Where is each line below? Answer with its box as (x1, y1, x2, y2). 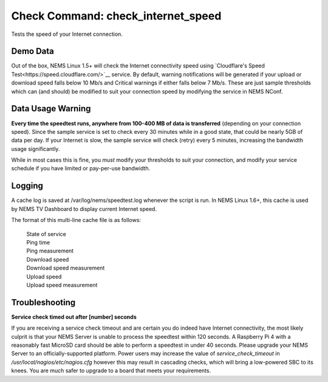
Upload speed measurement (26, 281, 98, 288)
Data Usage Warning (11, 103, 91, 114)
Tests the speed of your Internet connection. (11, 30, 123, 38)
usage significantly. (11, 145, 60, 152)
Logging (11, 181, 44, 191)
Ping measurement (26, 247, 74, 255)
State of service (26, 230, 67, 237)
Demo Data (11, 46, 55, 57)
